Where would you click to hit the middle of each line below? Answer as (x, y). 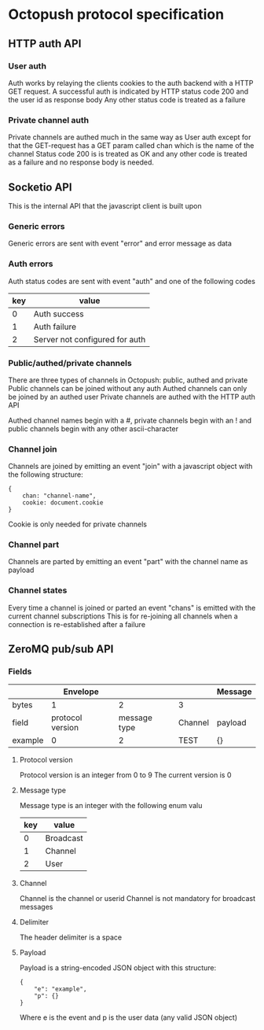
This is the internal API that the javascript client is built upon (105, 205)
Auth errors (31, 264)
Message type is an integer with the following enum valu (111, 806)
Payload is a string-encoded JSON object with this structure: (118, 968)
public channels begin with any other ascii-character (93, 428)
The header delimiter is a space (71, 937)
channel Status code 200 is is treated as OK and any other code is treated (128, 154)
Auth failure (55, 327)
